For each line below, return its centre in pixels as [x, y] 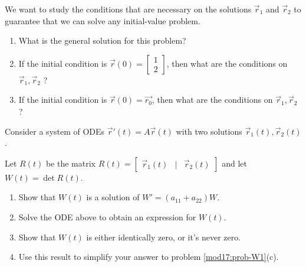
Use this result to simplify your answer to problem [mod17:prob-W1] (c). [149, 257]
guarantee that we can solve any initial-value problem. [103, 20]
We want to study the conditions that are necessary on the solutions [128, 9]
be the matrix [70, 163]
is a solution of [113, 197]
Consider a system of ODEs [55, 131]
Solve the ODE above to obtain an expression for [107, 216]
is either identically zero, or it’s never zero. [164, 237]
